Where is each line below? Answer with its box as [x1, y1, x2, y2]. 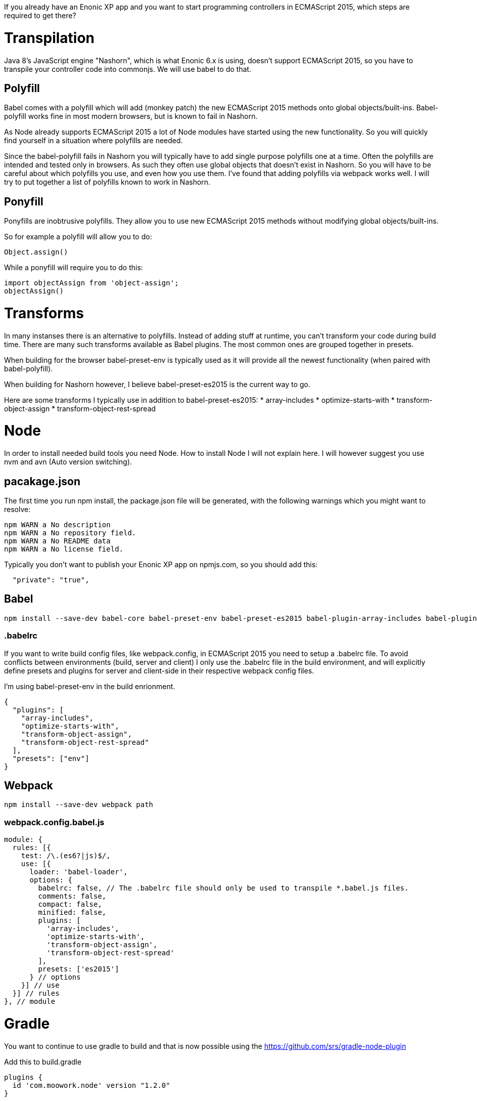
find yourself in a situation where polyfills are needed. [4, 136, 183, 145]
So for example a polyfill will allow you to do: [4, 232, 152, 241]
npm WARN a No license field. [4, 545, 124, 554]
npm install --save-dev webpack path [4, 800, 154, 809]
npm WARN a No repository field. [4, 529, 136, 537]
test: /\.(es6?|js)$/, [21, 852, 111, 860]
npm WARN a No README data [4, 537, 111, 545]
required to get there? [4, 11, 76, 20]
